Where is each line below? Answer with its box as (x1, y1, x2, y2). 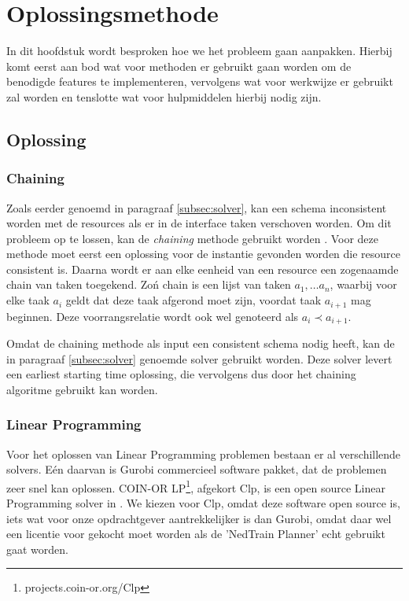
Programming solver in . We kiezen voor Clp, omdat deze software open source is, (6, 495, 400, 511)
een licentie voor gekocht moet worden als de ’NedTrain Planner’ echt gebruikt (6, 525, 385, 542)
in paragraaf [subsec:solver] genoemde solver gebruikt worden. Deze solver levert (6, 350, 392, 367)
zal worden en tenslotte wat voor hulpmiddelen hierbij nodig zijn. (6, 88, 322, 105)
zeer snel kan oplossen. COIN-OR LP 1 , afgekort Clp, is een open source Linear (6, 477, 385, 496)
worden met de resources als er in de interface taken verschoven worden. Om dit (6, 215, 392, 231)
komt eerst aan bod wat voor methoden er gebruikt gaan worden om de (6, 57, 352, 74)
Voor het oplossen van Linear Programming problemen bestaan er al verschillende (6, 445, 401, 462)
